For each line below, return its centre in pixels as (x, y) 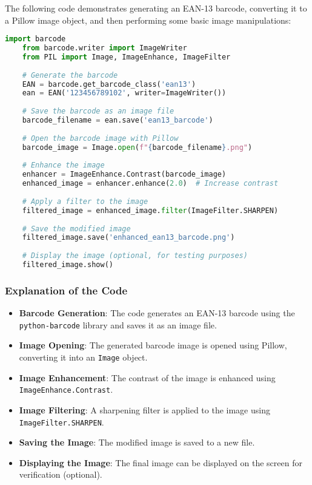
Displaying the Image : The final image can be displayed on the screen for (161, 462)
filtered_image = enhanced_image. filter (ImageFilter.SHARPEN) (150, 210)
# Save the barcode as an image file (98, 111)
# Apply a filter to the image (85, 201)
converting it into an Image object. (83, 357)
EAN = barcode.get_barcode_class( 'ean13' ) (109, 84)
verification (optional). (61, 474)
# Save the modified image (76, 229)
